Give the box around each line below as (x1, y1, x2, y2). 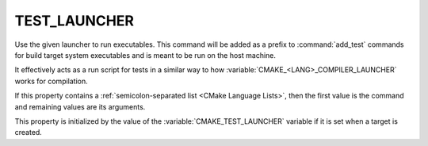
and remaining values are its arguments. (14, 102, 146, 111)
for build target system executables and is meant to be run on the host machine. (14, 50, 277, 60)
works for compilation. (14, 76, 89, 86)
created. (14, 128, 43, 137)
